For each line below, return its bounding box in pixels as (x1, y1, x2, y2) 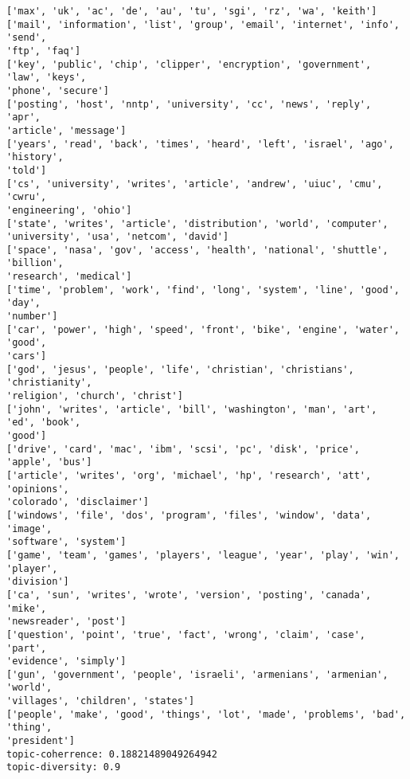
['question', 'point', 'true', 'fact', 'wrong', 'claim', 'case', (6, 628, 366, 640)
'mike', (6, 602, 47, 614)
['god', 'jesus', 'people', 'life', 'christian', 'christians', (6, 363, 354, 375)
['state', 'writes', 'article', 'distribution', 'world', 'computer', (6, 217, 389, 229)
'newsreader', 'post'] (6, 616, 127, 628)
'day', (6, 297, 41, 309)
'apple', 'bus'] (6, 456, 92, 468)
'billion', (6, 257, 64, 269)
